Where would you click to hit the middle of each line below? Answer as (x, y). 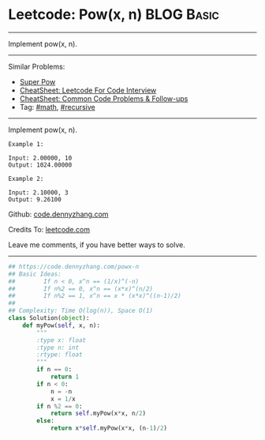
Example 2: (26, 179)
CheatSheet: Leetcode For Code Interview (88, 90)
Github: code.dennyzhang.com (58, 214)
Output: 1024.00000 (40, 165)
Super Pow (37, 81)
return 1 (65, 377)
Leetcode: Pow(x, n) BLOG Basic (114, 15)
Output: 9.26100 (35, 199)
